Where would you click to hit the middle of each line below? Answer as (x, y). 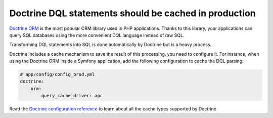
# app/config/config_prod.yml (57, 74)
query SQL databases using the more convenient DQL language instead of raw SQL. (97, 35)
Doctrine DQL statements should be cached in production (133, 13)
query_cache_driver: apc (72, 96)
